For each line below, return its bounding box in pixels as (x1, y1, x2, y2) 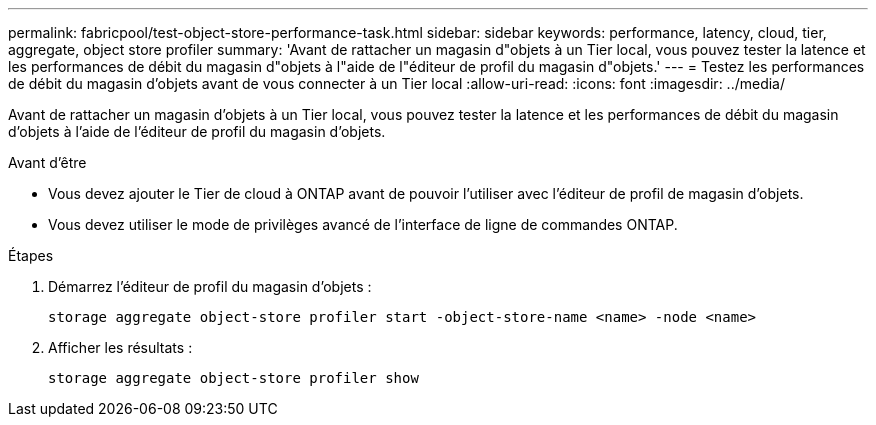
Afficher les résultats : (48, 339, 193, 356)
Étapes (8, 247, 54, 264)
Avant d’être (8, 154, 87, 171)
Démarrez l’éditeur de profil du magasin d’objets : (48, 278, 372, 295)
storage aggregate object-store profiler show (48, 370, 419, 386)
